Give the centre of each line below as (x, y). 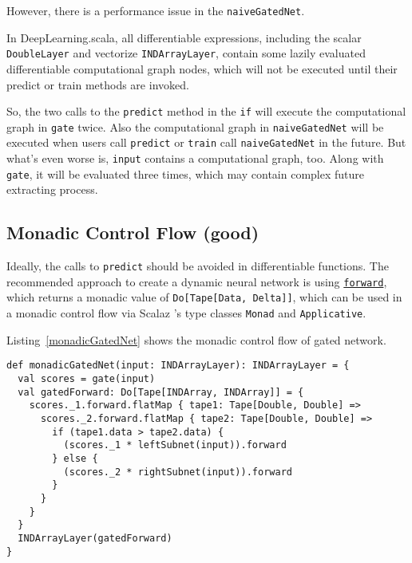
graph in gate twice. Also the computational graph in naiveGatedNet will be (195, 126)
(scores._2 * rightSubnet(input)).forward (178, 472)
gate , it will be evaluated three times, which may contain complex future (185, 173)
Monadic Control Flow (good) (133, 232)
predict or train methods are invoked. (98, 84)
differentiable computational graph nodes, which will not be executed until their (202, 68)
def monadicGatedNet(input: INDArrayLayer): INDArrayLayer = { (178, 366)
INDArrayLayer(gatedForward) (95, 538)
